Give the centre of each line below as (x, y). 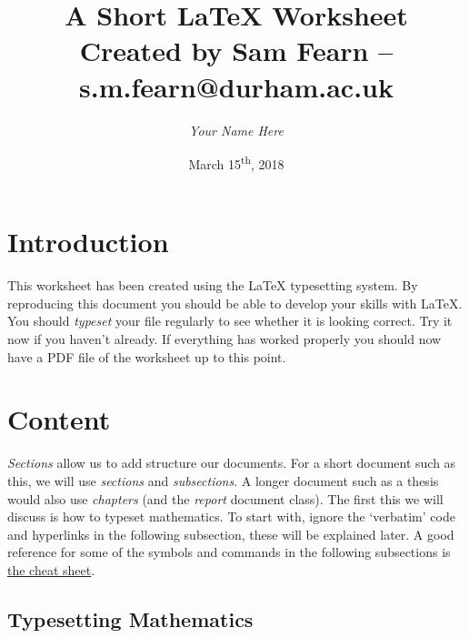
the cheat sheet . (51, 569)
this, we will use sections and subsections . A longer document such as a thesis (223, 480)
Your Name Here (236, 130)
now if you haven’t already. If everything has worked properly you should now (225, 339)
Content (59, 419)
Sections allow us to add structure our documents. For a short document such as (232, 463)
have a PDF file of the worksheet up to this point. (147, 356)
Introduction (88, 242)
